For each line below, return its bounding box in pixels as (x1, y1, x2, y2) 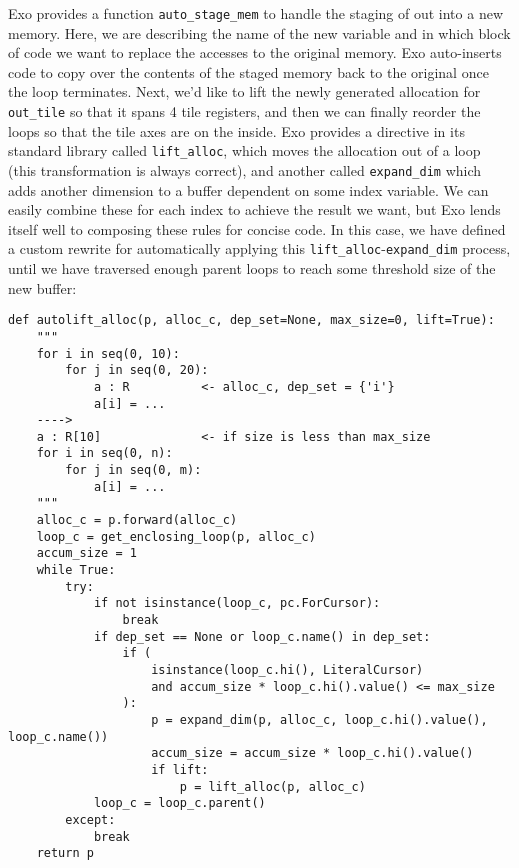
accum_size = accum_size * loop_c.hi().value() (151, 746, 474, 761)
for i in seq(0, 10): (36, 346, 180, 361)
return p (36, 846, 94, 861)
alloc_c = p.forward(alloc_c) (36, 513, 238, 528)
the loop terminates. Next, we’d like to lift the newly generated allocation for (8, 81, 481, 102)
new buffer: (8, 277, 77, 298)
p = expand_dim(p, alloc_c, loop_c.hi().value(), (151, 712, 488, 727)
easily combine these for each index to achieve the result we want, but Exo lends (8, 199, 501, 220)
